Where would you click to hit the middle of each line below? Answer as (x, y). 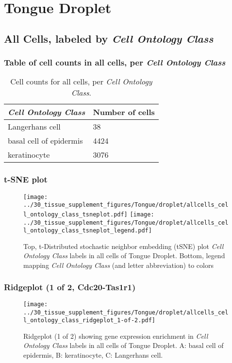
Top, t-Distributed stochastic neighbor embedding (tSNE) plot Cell (124, 246)
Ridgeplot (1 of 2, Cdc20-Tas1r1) (70, 287)
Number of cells (124, 112)
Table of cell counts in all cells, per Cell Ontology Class (115, 62)
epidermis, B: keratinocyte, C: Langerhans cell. (93, 355)
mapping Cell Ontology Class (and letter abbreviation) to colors (118, 265)
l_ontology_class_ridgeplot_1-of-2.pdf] (90, 321)
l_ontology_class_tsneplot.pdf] (75, 214)
